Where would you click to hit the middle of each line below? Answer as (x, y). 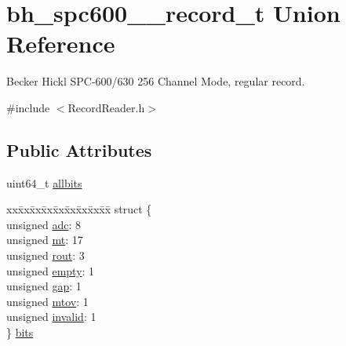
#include (28, 107)
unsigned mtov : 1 (47, 301)
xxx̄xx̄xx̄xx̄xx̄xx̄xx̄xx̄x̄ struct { (79, 209)
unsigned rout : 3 (46, 255)
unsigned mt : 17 (45, 240)
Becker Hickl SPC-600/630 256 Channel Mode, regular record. (156, 81)
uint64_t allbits (44, 182)
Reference (61, 44)
